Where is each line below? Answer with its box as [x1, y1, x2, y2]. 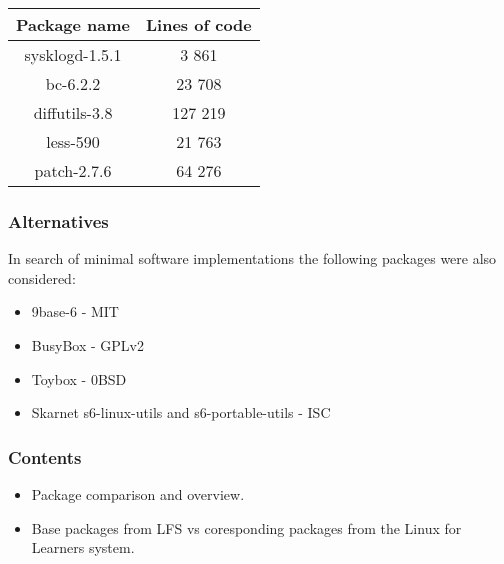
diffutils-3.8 [33, 101, 113, 124]
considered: [8, 267, 76, 288]
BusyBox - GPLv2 [31, 335, 144, 355]
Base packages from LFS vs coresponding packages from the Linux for [31, 517, 462, 538]
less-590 [46, 130, 100, 153]
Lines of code [146, 13, 252, 36]
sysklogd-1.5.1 [24, 43, 122, 66]
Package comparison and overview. [31, 484, 245, 504]
